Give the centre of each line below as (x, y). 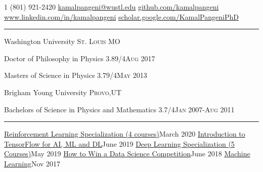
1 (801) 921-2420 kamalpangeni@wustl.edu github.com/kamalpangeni (112, 7)
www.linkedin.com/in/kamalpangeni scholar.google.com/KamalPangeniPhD (121, 16)
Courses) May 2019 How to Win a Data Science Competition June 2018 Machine (127, 154)
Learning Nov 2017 (32, 163)
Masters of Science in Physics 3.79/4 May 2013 (76, 75)
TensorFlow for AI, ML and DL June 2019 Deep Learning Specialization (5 (119, 143)
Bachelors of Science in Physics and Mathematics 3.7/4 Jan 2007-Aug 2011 (119, 109)
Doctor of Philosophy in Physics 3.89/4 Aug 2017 (80, 58)
